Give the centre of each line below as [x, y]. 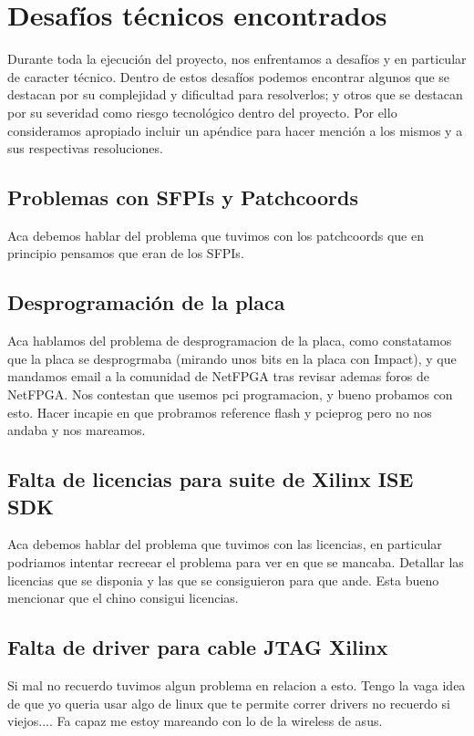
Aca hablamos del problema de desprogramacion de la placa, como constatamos [230, 341]
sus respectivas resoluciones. [85, 148]
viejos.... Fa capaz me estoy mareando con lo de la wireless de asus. [195, 721]
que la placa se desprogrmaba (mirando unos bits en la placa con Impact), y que [232, 358]
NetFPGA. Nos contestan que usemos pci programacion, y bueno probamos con [230, 394]
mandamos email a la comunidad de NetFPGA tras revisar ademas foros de [218, 376]
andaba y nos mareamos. [77, 430]
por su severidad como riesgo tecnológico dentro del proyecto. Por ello [202, 112]
